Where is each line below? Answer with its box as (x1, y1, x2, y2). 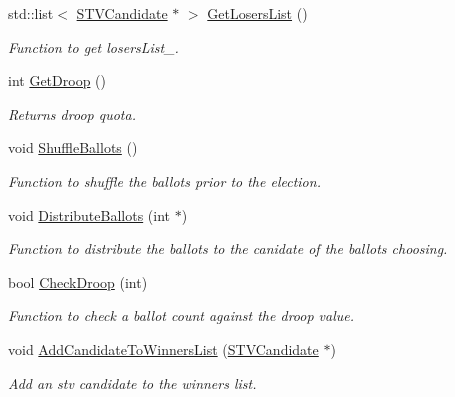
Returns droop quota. (8, 103, 136, 124)
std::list (8, 3, 54, 23)
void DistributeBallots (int (8, 204, 171, 225)
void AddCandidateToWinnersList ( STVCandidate (8, 338, 319, 359)
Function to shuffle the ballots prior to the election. (8, 170, 321, 191)
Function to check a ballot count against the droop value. (8, 305, 355, 326)
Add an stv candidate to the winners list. (8, 372, 257, 393)
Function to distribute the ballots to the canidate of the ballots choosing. (8, 238, 448, 259)
